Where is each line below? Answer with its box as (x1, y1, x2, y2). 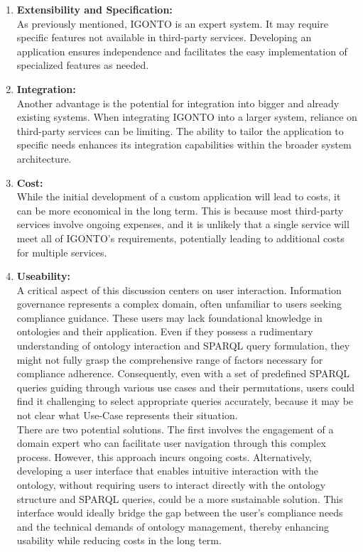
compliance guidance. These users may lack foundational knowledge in (16, 310, 323, 325)
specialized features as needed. (16, 58, 149, 72)
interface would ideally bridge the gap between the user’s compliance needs (16, 505, 343, 520)
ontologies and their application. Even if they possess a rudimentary (16, 324, 313, 339)
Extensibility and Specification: (16, 2, 173, 16)
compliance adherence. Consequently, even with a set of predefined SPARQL (16, 366, 350, 381)
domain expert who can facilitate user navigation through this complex (16, 435, 326, 450)
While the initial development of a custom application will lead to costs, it (16, 189, 341, 204)
